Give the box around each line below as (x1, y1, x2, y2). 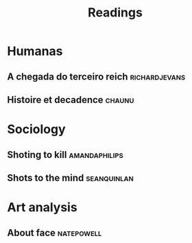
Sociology (7, 121, 67, 137)
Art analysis (7, 200, 77, 216)
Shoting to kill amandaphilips (7, 149, 123, 161)
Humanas (7, 43, 63, 59)
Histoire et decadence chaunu (7, 94, 134, 106)
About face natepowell (7, 227, 102, 238)
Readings (88, 5, 143, 21)
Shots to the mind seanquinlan (7, 172, 134, 183)
